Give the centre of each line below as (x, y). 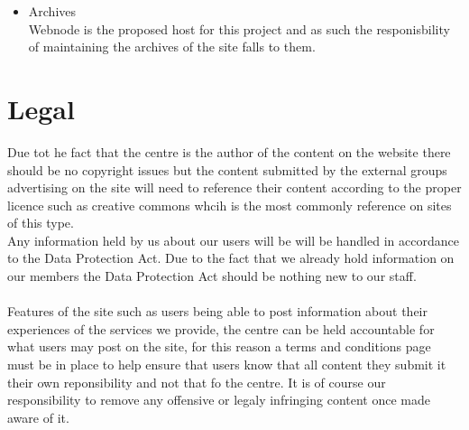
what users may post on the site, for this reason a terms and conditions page (219, 346)
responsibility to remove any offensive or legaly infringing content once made (219, 400)
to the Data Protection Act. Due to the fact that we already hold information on (231, 258)
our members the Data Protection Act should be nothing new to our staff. (212, 276)
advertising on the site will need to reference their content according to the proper (234, 187)
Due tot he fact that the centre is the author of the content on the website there (229, 151)
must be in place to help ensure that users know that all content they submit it (227, 365)
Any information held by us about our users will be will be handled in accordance (233, 240)
